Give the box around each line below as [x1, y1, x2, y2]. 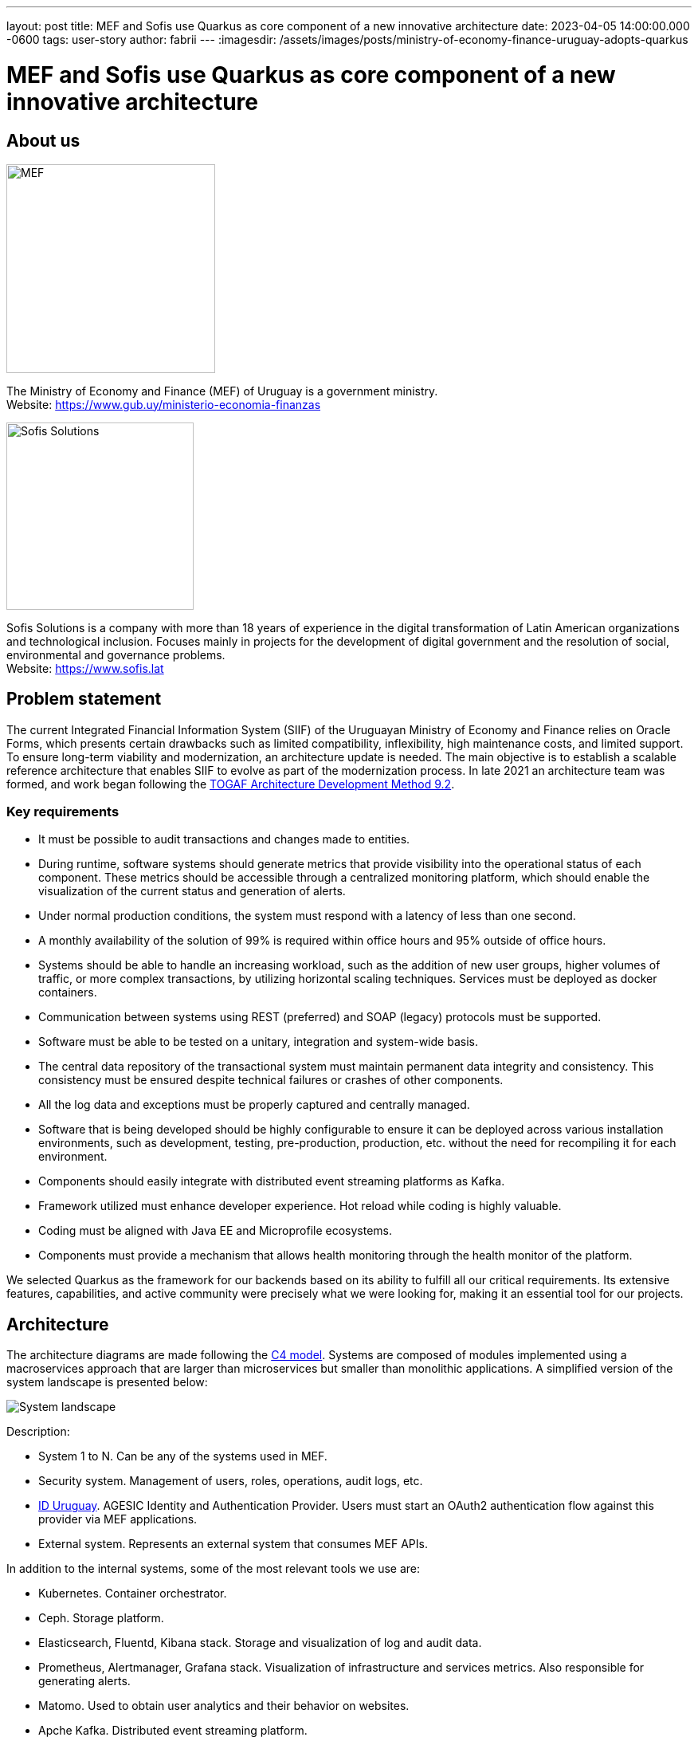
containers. [38, 985, 97, 1000]
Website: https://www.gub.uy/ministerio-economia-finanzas [6, 397, 321, 411]
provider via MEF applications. [38, 1512, 198, 1527]
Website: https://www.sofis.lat [6, 661, 164, 675]
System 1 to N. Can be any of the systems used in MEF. [38, 1449, 327, 1464]
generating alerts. [38, 1674, 131, 1688]
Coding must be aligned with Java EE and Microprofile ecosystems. [38, 1224, 393, 1238]
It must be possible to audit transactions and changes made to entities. [38, 832, 410, 847]
